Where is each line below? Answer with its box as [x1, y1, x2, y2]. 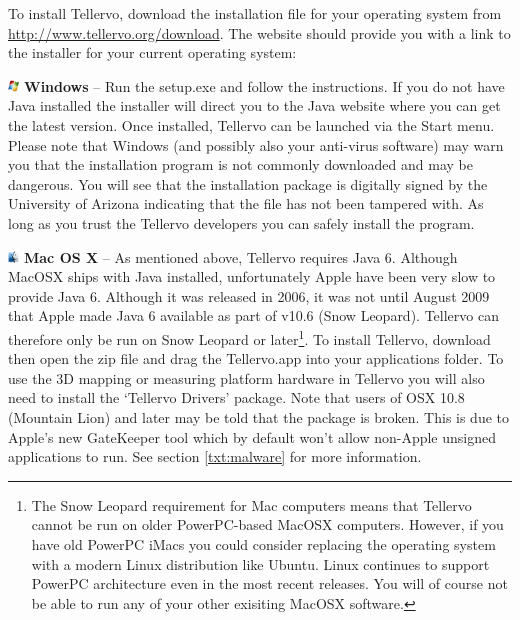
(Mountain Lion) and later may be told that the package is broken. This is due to [8, 406, 510, 427]
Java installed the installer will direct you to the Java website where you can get [8, 95, 501, 116]
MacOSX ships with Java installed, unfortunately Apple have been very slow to [8, 266, 496, 287]
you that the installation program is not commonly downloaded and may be [8, 154, 473, 175]
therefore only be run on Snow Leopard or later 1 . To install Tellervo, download [8, 325, 491, 349]
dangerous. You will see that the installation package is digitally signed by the [8, 173, 488, 194]
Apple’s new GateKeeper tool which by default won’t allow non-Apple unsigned [8, 426, 496, 447]
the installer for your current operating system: [8, 42, 297, 63]
